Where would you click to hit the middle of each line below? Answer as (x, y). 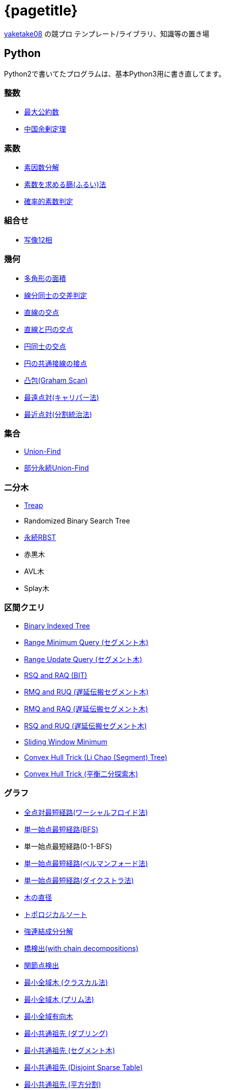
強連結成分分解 (48, 931)
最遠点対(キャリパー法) (62, 397)
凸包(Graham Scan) (56, 380)
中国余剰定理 (45, 129)
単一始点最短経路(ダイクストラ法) (79, 880)
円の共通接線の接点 (55, 363)
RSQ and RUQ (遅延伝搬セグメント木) (85, 725)
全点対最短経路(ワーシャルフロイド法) (86, 812)
